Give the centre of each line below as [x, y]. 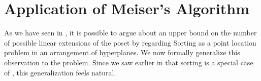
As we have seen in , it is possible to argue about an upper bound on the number [130, 33]
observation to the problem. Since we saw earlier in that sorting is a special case [129, 62]
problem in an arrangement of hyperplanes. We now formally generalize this [122, 52]
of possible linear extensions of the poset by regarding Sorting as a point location [130, 42]
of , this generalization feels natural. [60, 72]
